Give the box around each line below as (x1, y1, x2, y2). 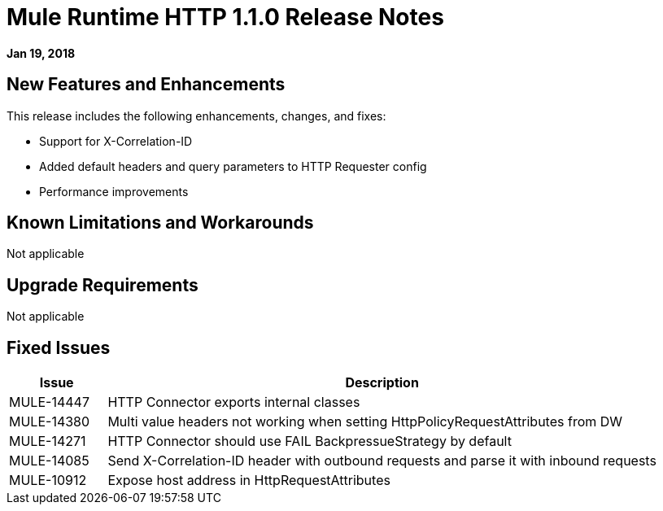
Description (345, 374, 419, 391)
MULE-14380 (9, 413, 90, 430)
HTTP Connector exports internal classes (107, 394, 360, 411)
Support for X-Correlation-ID (39, 133, 193, 148)
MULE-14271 (9, 433, 86, 450)
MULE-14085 (9, 452, 89, 470)
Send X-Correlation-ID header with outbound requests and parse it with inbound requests (107, 452, 656, 470)
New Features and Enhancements (7, 74, 286, 95)
